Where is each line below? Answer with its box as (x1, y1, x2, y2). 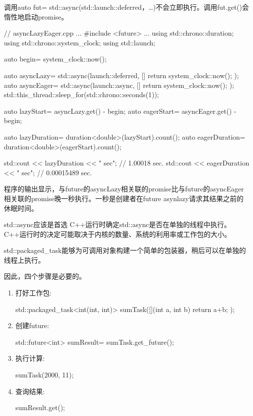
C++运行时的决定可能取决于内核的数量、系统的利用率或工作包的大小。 (4, 229, 231, 239)
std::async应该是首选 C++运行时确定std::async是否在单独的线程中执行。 (4, 219, 231, 229)
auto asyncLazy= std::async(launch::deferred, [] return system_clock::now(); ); (4, 70, 239, 80)
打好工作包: (15, 288, 52, 298)
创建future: (15, 320, 49, 331)
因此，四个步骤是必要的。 (4, 271, 86, 281)
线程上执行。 (4, 254, 45, 265)
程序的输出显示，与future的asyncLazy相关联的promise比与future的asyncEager (4, 184, 244, 194)
